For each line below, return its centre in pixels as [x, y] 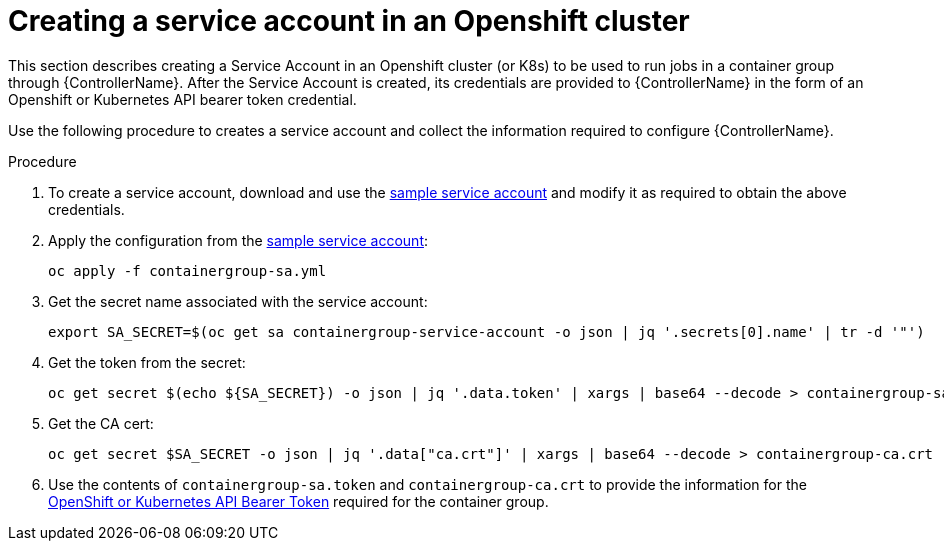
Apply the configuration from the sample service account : [238, 240]
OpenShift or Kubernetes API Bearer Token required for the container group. [298, 501]
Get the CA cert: [101, 423]
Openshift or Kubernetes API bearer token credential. [182, 99]
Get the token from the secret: [147, 362]
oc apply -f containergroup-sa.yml [187, 270]
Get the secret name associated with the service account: [238, 301]
